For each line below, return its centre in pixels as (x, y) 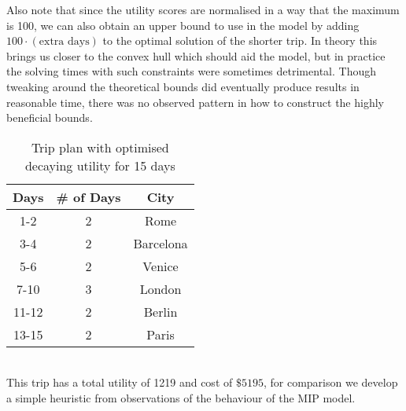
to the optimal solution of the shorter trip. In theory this (240, 40)
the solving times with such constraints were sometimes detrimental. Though (191, 71)
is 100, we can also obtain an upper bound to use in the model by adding (183, 25)
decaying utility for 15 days (100, 165)
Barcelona (161, 243)
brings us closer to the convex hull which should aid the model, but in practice (196, 55)
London (161, 288)
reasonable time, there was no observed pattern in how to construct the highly (195, 102)
